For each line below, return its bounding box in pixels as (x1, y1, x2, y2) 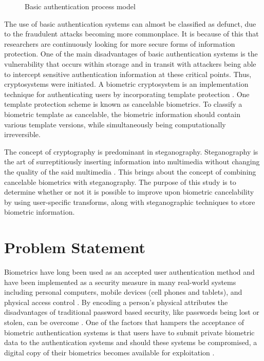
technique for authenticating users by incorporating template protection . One (4, 88, 250, 99)
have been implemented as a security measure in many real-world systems (4, 276, 236, 287)
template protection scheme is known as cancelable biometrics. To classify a (4, 99, 242, 109)
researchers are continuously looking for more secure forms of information (4, 38, 235, 49)
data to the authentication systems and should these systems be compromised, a (4, 337, 257, 348)
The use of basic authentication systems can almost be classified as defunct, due (4, 18, 256, 29)
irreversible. (4, 129, 41, 140)
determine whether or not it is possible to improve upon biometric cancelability (4, 186, 254, 197)
